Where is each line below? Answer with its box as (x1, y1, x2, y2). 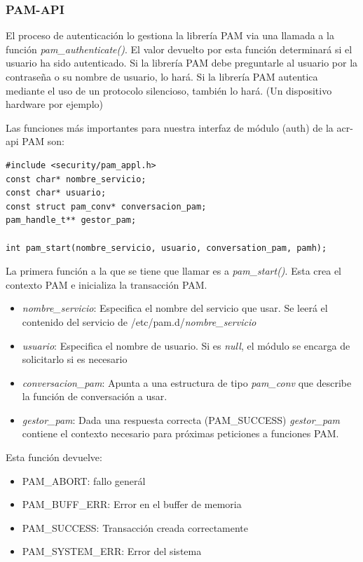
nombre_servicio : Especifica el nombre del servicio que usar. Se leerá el (22, 301, 328, 315)
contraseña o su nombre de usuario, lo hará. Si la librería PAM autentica (6, 69, 318, 83)
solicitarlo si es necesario (22, 352, 128, 366)
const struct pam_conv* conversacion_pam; (6, 201, 207, 212)
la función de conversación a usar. (22, 389, 167, 404)
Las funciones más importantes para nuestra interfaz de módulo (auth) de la (6, 120, 334, 135)
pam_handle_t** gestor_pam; (6, 215, 137, 226)
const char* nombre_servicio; (6, 174, 146, 184)
